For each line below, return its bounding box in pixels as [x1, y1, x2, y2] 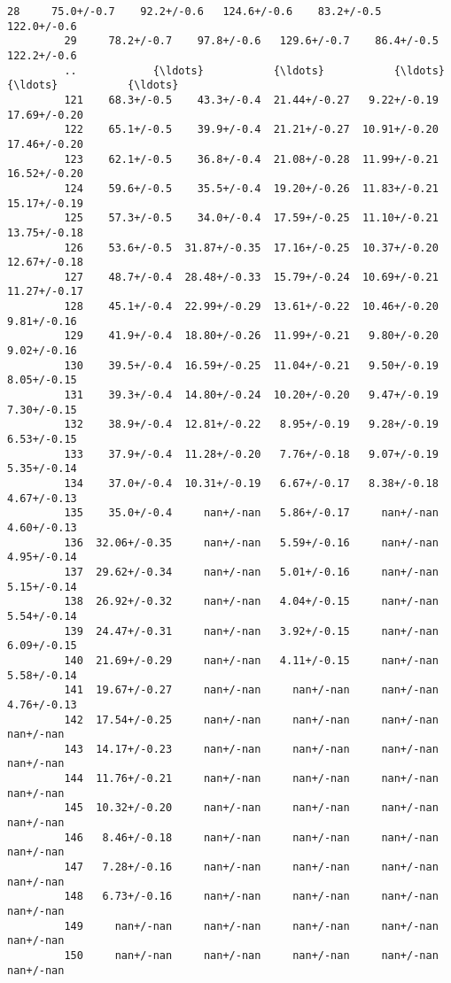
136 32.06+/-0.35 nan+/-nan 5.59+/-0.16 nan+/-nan [64, 536, 439, 549]
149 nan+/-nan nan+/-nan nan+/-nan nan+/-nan [64, 919, 439, 933]
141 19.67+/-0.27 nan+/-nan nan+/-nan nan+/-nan [64, 684, 439, 697]
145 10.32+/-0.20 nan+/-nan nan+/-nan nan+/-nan [64, 801, 439, 815]
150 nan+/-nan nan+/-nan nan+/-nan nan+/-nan [64, 949, 439, 962]
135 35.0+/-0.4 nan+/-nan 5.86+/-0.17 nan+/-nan [64, 507, 439, 520]
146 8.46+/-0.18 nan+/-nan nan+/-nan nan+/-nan [64, 831, 439, 844]
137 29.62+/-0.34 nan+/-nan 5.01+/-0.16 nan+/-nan [64, 565, 439, 578]
